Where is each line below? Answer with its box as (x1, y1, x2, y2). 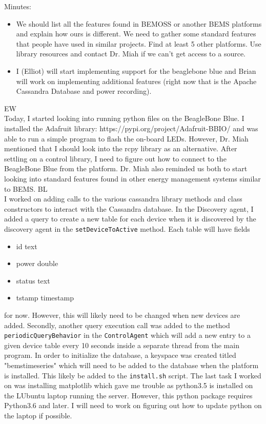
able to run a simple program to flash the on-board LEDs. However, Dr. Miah (4, 133, 249, 144)
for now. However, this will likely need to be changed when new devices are (4, 309, 240, 320)
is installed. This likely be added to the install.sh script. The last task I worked (4, 370, 261, 380)
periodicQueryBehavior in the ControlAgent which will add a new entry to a (4, 330, 251, 340)
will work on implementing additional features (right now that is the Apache (16, 75, 257, 86)
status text (16, 275, 50, 286)
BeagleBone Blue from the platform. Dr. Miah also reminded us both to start (4, 163, 248, 174)
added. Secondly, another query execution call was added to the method (4, 319, 230, 330)
